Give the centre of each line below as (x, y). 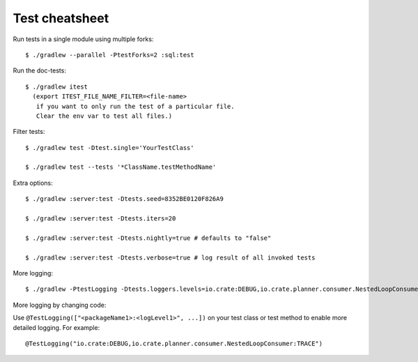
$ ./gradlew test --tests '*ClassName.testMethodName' (121, 167)
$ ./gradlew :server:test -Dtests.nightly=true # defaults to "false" (148, 238)
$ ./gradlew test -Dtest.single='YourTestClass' (110, 148)
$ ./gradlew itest (57, 86)
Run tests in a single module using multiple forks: (83, 39)
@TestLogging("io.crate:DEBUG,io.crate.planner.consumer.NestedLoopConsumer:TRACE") (174, 343)
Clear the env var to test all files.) (104, 116)
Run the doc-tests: (39, 70)
